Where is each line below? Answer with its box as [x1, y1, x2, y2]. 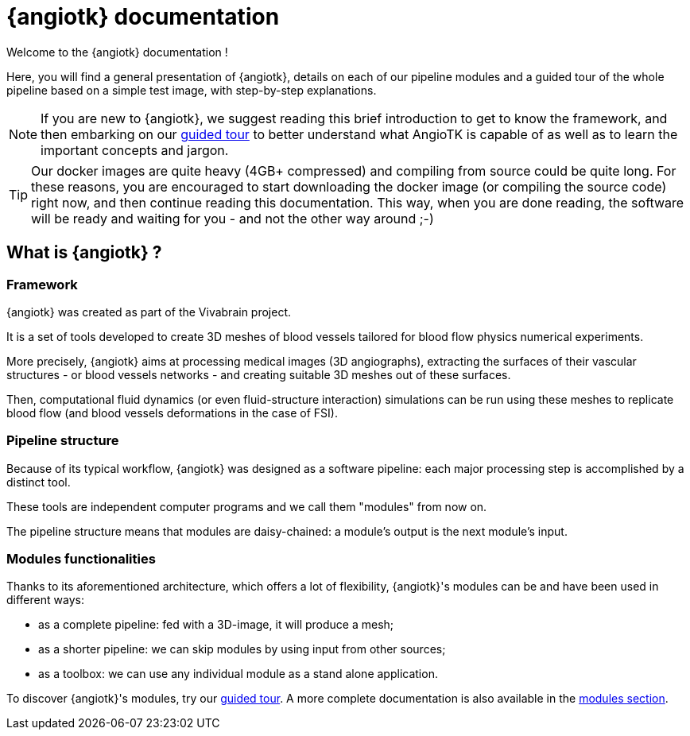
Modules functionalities [6, 551, 156, 567]
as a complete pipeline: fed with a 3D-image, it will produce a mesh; [38, 618, 394, 632]
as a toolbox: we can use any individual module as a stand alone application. [38, 667, 438, 681]
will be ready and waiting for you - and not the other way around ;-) [31, 210, 434, 227]
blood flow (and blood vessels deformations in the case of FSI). [6, 405, 338, 420]
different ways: [6, 593, 84, 607]
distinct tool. [6, 475, 71, 489]
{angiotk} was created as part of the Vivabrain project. [6, 304, 292, 319]
